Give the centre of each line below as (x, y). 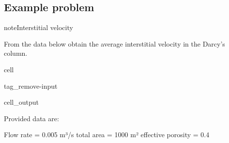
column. (16, 53)
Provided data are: (31, 118)
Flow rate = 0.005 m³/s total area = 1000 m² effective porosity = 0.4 (107, 135)
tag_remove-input (31, 86)
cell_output (21, 102)
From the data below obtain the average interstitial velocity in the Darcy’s (114, 43)
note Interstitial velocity (38, 27)
